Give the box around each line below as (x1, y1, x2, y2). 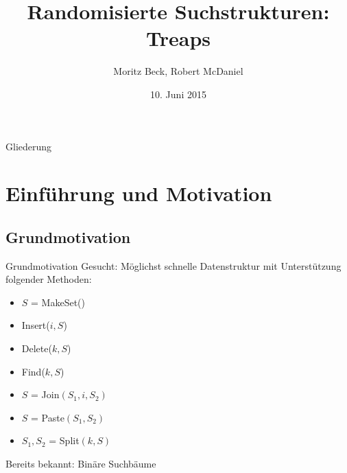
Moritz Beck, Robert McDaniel (113, 64, 243, 78)
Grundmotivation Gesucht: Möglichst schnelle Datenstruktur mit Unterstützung (5, 258, 342, 273)
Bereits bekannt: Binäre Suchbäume (5, 457, 156, 471)
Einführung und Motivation (5, 179, 272, 207)
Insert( (21, 318, 50, 332)
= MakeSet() (31, 295, 85, 309)
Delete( (21, 341, 52, 356)
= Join (31, 387, 60, 402)
